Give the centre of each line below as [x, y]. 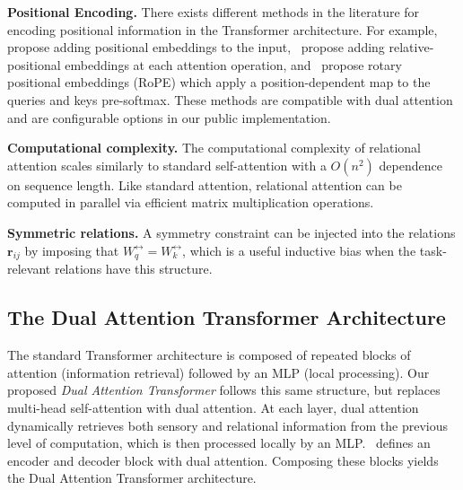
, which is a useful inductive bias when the [299, 250]
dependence [411, 165]
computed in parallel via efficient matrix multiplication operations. [191, 202]
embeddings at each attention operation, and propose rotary [233, 64]
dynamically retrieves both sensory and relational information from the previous [228, 425]
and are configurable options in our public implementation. [169, 117]
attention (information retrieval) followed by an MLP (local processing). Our [218, 372]
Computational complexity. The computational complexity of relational [214, 148]
